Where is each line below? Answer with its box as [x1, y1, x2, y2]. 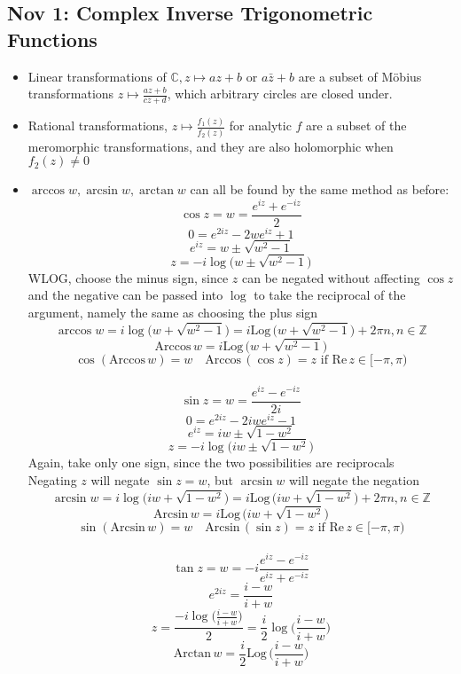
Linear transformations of [27, 67, 167, 85]
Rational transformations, [27, 116, 168, 135]
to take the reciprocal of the [254, 286, 406, 304]
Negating [27, 471, 77, 490]
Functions [7, 25, 98, 52]
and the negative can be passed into [27, 286, 223, 304]
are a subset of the [306, 116, 407, 135]
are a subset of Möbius [298, 67, 422, 85]
